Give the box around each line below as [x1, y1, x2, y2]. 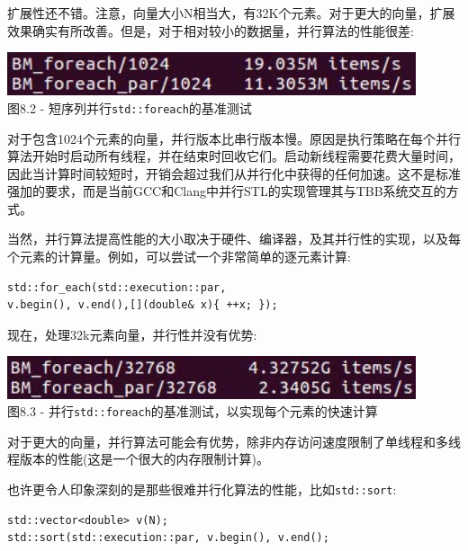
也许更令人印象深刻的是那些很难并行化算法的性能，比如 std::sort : [7, 480, 397, 499]
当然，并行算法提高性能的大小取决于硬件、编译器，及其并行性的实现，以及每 [7, 229, 461, 248]
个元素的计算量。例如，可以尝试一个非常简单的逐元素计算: [7, 247, 351, 266]
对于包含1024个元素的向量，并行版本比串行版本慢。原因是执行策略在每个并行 [7, 129, 461, 147]
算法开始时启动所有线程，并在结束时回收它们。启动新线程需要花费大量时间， [7, 147, 461, 165]
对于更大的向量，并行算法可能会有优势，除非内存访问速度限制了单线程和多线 [7, 431, 461, 450]
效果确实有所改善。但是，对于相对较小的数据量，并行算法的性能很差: [7, 21, 414, 40]
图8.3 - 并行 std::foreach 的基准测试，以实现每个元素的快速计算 [7, 402, 378, 421]
